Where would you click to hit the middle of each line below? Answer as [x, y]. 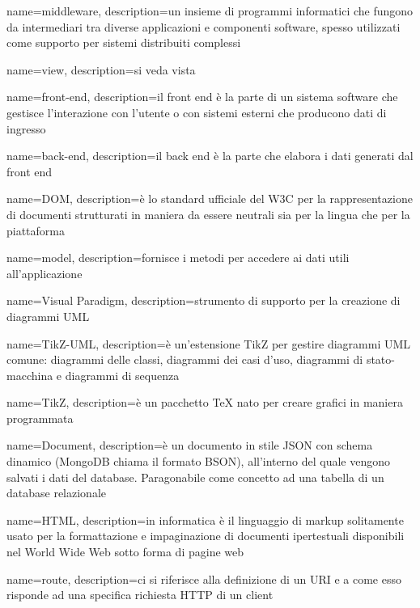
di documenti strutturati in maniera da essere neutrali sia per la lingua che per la [208, 214]
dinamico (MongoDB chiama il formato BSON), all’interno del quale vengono [198, 461]
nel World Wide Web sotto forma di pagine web [125, 552]
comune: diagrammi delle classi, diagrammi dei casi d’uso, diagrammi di [185, 359]
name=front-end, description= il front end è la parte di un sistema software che [202, 97]
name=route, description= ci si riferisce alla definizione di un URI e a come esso [204, 578]
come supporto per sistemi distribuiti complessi [124, 42]
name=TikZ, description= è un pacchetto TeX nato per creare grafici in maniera [205, 402]
